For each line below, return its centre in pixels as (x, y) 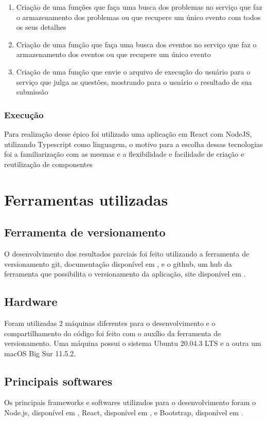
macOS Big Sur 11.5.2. (40, 353)
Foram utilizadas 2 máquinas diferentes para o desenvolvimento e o (110, 323)
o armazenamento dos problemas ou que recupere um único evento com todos (138, 17)
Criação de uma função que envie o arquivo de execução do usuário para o (133, 71)
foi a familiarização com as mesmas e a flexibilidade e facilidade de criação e (124, 154)
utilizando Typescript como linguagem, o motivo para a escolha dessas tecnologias (133, 144)
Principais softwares (58, 381)
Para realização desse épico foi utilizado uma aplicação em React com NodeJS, (128, 133)
